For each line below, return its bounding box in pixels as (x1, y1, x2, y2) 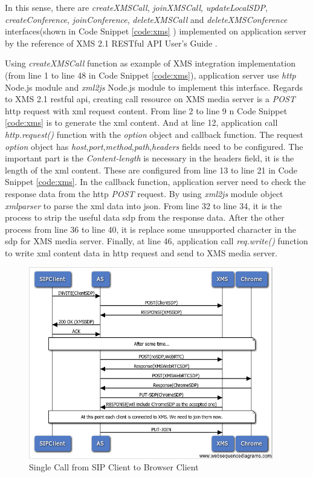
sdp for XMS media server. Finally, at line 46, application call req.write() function (5, 235, 308, 247)
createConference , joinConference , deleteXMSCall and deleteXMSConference (5, 13, 288, 25)
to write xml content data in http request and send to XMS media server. (5, 246, 278, 259)
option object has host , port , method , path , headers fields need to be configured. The (5, 140, 303, 152)
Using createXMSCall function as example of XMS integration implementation (5, 57, 295, 70)
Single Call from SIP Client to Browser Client (29, 461, 199, 473)
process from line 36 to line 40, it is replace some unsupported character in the (5, 222, 297, 235)
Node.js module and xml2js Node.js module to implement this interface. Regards (5, 80, 303, 93)
